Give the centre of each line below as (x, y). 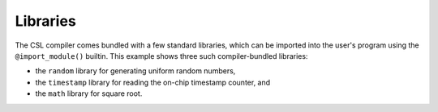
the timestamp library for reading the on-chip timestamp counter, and (153, 82)
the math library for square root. (89, 93)
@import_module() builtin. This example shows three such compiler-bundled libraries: (161, 56)
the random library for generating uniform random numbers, (135, 71)
